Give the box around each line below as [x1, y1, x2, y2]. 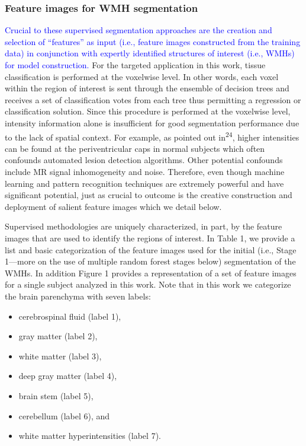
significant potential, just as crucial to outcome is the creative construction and [5, 189, 292, 201]
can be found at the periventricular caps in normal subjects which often [5, 142, 265, 154]
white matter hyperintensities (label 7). [18, 429, 161, 442]
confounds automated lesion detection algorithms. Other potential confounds [5, 154, 283, 166]
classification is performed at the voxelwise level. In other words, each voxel [5, 70, 279, 82]
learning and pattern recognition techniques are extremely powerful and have [5, 177, 284, 189]
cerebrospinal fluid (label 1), [18, 310, 121, 322]
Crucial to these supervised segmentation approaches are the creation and [5, 24, 272, 36]
